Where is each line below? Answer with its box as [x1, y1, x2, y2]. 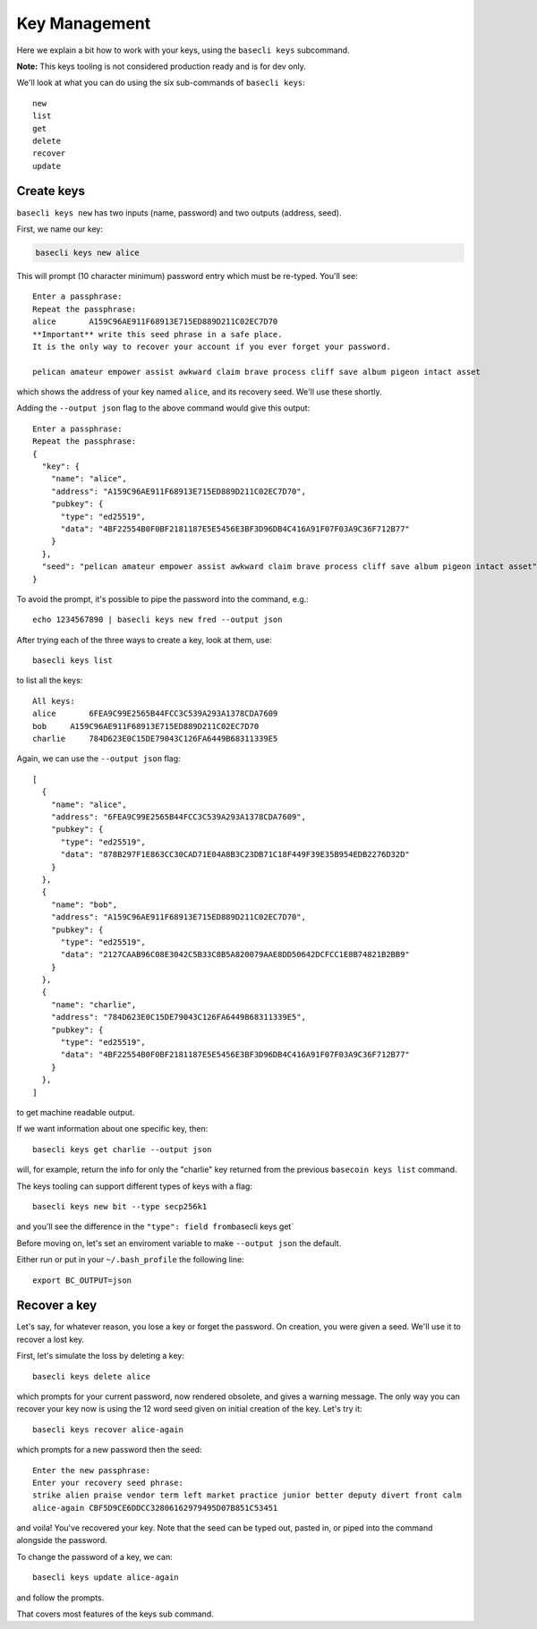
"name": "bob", [50, 899, 118, 910]
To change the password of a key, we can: [16, 1551, 174, 1562]
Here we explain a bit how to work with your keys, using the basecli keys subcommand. [16, 45, 350, 55]
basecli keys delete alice [32, 1371, 151, 1381]
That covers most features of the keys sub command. [16, 1608, 214, 1619]
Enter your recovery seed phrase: [32, 1477, 183, 1488]
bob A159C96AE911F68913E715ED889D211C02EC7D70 [32, 721, 260, 731]
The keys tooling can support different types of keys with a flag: [16, 1181, 252, 1192]
